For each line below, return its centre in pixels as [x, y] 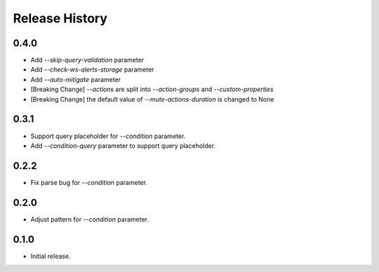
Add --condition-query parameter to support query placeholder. [123, 145]
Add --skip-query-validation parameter [87, 60]
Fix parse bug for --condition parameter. [89, 182]
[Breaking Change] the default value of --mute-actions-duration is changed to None [152, 99]
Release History [60, 18]
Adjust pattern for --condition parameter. [89, 219]
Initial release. [51, 256]
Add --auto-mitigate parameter [76, 79]
